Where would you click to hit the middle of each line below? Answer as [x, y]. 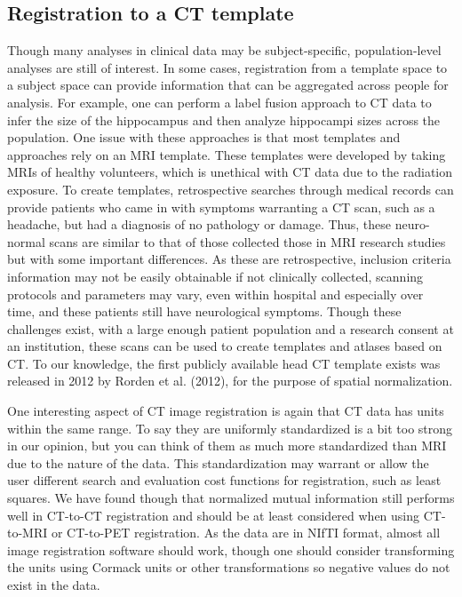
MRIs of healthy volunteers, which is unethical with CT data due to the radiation [230, 172]
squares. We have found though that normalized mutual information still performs [231, 498]
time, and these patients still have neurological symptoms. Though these [204, 311]
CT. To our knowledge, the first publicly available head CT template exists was [224, 363]
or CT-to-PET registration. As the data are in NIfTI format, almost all [246, 533]
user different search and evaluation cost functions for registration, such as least [224, 480]
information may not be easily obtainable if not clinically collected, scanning [215, 276]
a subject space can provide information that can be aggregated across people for [228, 85]
